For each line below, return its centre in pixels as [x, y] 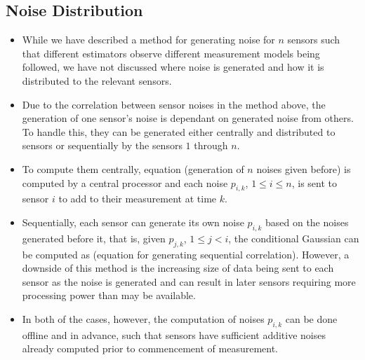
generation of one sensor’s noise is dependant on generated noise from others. [188, 118]
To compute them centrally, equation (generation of [133, 168]
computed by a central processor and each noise [125, 182]
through [211, 145]
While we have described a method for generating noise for [148, 40]
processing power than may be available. [109, 295]
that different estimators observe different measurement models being [171, 53]
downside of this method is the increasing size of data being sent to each [178, 268]
